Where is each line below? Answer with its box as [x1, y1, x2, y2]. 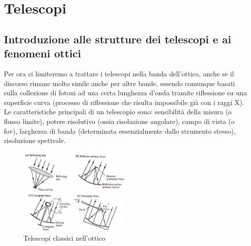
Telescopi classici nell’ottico [23, 232, 105, 243]
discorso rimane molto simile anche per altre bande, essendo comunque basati [4, 78, 235, 88]
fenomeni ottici [4, 46, 81, 61]
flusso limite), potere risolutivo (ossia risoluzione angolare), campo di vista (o [4, 116, 235, 126]
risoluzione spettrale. [4, 135, 66, 145]
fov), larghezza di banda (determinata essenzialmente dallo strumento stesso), [4, 125, 236, 136]
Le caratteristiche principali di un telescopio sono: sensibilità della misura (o [4, 106, 232, 117]
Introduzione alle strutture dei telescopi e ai [4, 31, 232, 46]
